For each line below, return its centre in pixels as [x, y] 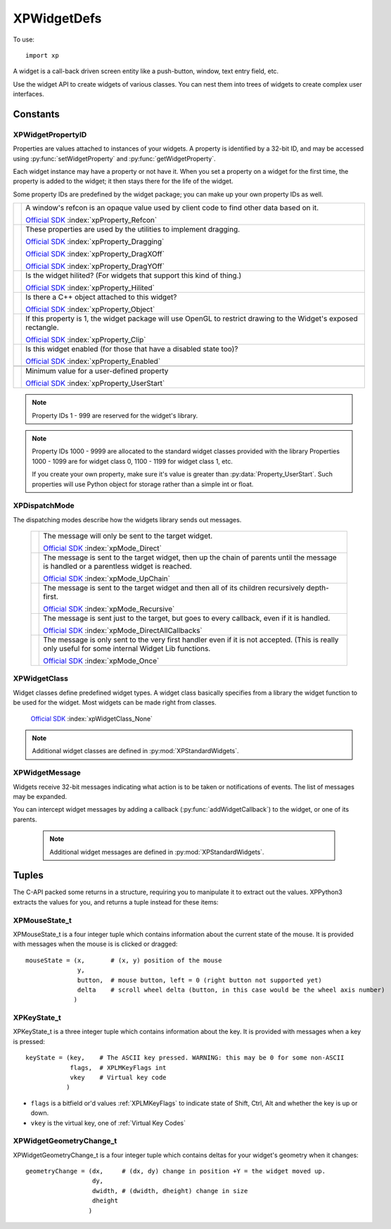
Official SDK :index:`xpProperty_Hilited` [90, 288]
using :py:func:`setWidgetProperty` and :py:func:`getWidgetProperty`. [114, 158]
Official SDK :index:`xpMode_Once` [101, 661]
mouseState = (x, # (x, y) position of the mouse [124, 960]
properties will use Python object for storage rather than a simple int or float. [143, 484]
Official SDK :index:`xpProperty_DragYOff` [95, 266]
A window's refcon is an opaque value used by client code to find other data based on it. [172, 208]
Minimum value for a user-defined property [97, 371]
